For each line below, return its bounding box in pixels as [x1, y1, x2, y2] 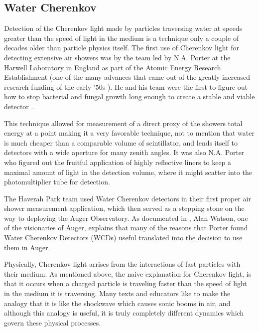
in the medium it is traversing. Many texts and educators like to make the [4, 288, 231, 299]
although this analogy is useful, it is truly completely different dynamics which [4, 308, 244, 318]
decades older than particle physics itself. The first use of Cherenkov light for [4, 42, 239, 53]
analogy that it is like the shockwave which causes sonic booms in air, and [4, 298, 231, 308]
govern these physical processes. [4, 317, 101, 328]
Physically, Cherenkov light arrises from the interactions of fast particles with [4, 259, 241, 269]
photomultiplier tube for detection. [4, 176, 110, 187]
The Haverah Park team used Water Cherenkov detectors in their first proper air [4, 193, 251, 203]
